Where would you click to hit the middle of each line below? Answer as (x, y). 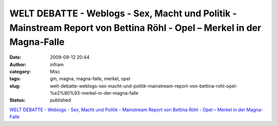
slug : (15, 86)
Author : (18, 65)
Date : (15, 57)
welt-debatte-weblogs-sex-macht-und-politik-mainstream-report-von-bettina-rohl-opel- (144, 86)
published (61, 100)
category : (20, 71)
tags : (15, 79)
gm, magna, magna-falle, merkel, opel (90, 79)
